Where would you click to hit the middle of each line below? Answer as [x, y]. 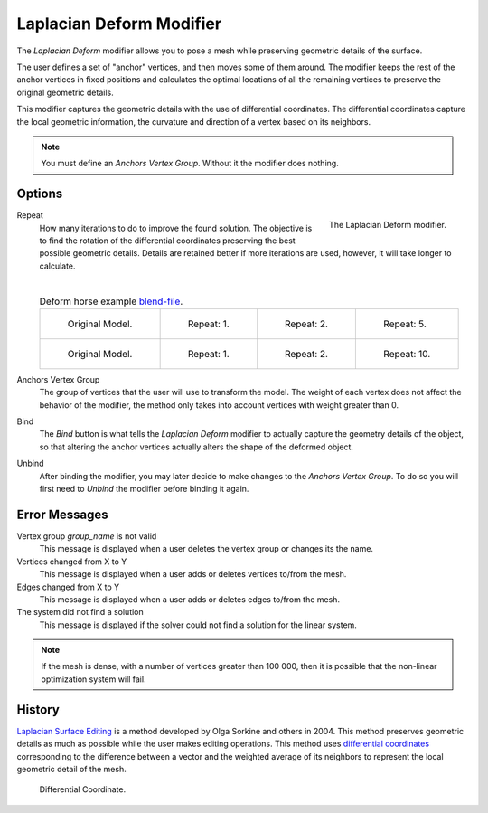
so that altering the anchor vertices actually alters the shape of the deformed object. [197, 447]
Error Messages [62, 514]
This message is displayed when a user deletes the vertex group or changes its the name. [206, 549]
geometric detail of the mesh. [71, 769]
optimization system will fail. [94, 679]
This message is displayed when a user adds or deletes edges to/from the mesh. [190, 599]
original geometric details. [65, 92]
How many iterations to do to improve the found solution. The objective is [176, 228]
